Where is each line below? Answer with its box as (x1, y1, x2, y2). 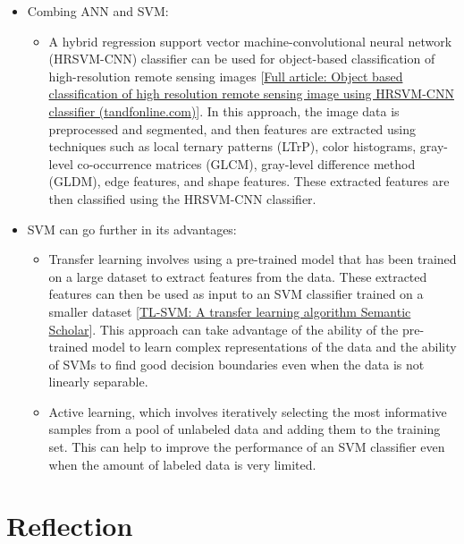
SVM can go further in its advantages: (27, 219, 237, 238)
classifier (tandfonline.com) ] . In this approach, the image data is (48, 101, 400, 120)
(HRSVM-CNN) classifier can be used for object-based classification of (48, 49, 435, 68)
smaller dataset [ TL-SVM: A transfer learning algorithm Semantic (48, 302, 411, 320)
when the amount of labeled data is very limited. (48, 455, 316, 473)
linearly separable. (48, 372, 148, 391)
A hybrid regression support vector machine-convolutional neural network (48, 31, 452, 50)
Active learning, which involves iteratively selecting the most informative (48, 402, 447, 421)
